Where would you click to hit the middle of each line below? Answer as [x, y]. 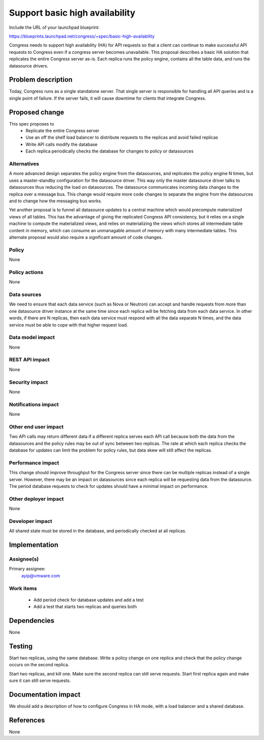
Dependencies [32, 620]
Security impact [29, 382]
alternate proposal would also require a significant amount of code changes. [86, 237]
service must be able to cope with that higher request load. [68, 325]
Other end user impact [36, 427]
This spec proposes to [32, 124]
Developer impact [31, 521]
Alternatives [24, 164]
